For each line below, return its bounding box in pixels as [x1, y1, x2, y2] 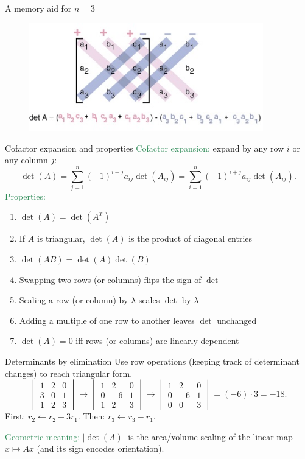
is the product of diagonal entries [128, 232, 253, 245]
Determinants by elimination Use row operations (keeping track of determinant [5, 355, 300, 368]
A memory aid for [5, 2, 72, 14]
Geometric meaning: [5, 430, 80, 443]
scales [138, 293, 160, 306]
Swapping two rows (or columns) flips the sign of [19, 273, 202, 286]
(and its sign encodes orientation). [37, 442, 164, 455]
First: [5, 410, 26, 422]
